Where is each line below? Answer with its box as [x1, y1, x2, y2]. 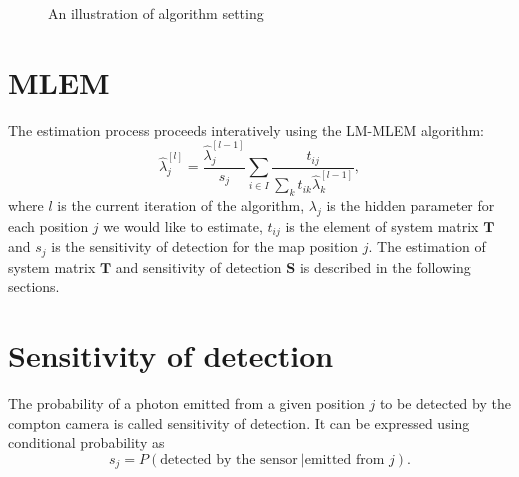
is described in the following [299, 256, 471, 277]
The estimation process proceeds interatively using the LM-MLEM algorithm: [8, 119, 484, 140]
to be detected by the [379, 393, 511, 414]
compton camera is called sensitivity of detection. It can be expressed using [8, 412, 470, 433]
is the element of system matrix [285, 215, 479, 236]
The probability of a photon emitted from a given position [8, 393, 365, 414]
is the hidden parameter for [326, 195, 495, 216]
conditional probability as [8, 432, 165, 453]
